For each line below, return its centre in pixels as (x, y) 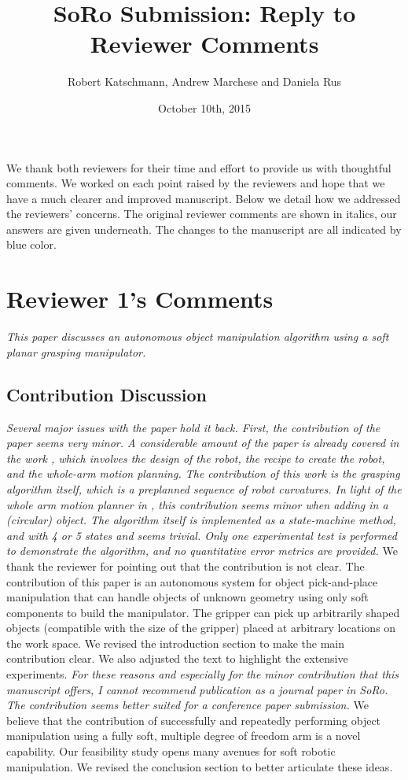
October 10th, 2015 (204, 107)
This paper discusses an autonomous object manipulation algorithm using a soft (198, 336)
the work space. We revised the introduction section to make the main (176, 643)
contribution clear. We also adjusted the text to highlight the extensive (177, 658)
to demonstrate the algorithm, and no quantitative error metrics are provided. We (202, 551)
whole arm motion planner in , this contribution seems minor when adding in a (197, 504)
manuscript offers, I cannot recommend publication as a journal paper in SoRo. (197, 689)
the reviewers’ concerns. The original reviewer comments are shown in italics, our (202, 214)
